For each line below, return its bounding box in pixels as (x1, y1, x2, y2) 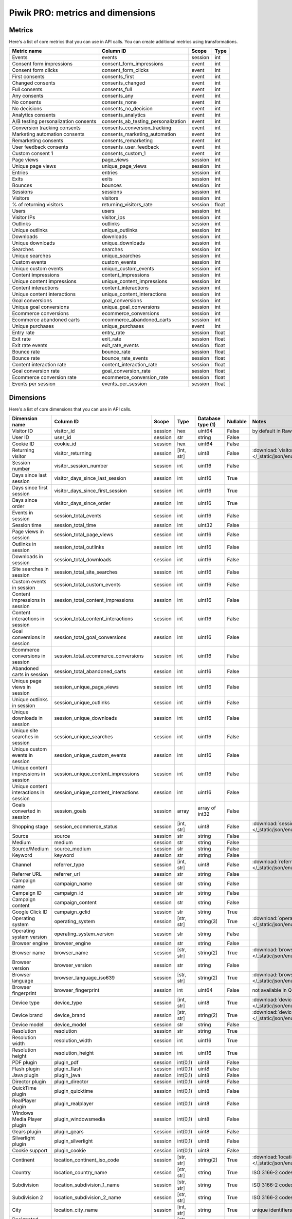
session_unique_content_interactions (54, 789, 139, 796)
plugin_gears (54, 1128, 84, 1135)
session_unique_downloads (54, 715, 117, 722)
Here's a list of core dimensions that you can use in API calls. (9, 406, 131, 412)
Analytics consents (12, 112, 56, 118)
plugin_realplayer (54, 1100, 94, 1107)
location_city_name (54, 1207, 98, 1214)
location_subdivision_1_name (54, 1181, 120, 1188)
